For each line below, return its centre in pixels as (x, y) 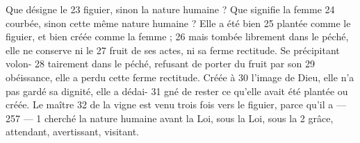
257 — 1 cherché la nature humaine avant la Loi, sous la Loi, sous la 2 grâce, (170, 118)
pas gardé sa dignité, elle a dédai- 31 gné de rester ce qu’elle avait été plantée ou (177, 91)
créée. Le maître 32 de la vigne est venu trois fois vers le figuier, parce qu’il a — (176, 104)
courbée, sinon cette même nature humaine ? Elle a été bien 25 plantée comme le (178, 23)
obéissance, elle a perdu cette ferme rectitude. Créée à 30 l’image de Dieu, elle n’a (180, 77)
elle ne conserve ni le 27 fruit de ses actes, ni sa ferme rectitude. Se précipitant (173, 50)
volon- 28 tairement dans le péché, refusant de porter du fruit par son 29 (160, 64)
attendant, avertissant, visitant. (73, 132)
